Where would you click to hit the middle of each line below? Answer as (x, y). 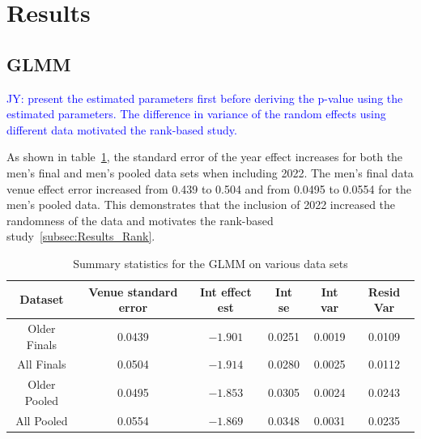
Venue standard (133, 291)
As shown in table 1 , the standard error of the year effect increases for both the (205, 157)
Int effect (225, 291)
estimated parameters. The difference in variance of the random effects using (196, 114)
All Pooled (42, 420)
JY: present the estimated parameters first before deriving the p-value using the (205, 98)
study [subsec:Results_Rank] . (81, 236)
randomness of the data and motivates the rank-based (140, 220)
